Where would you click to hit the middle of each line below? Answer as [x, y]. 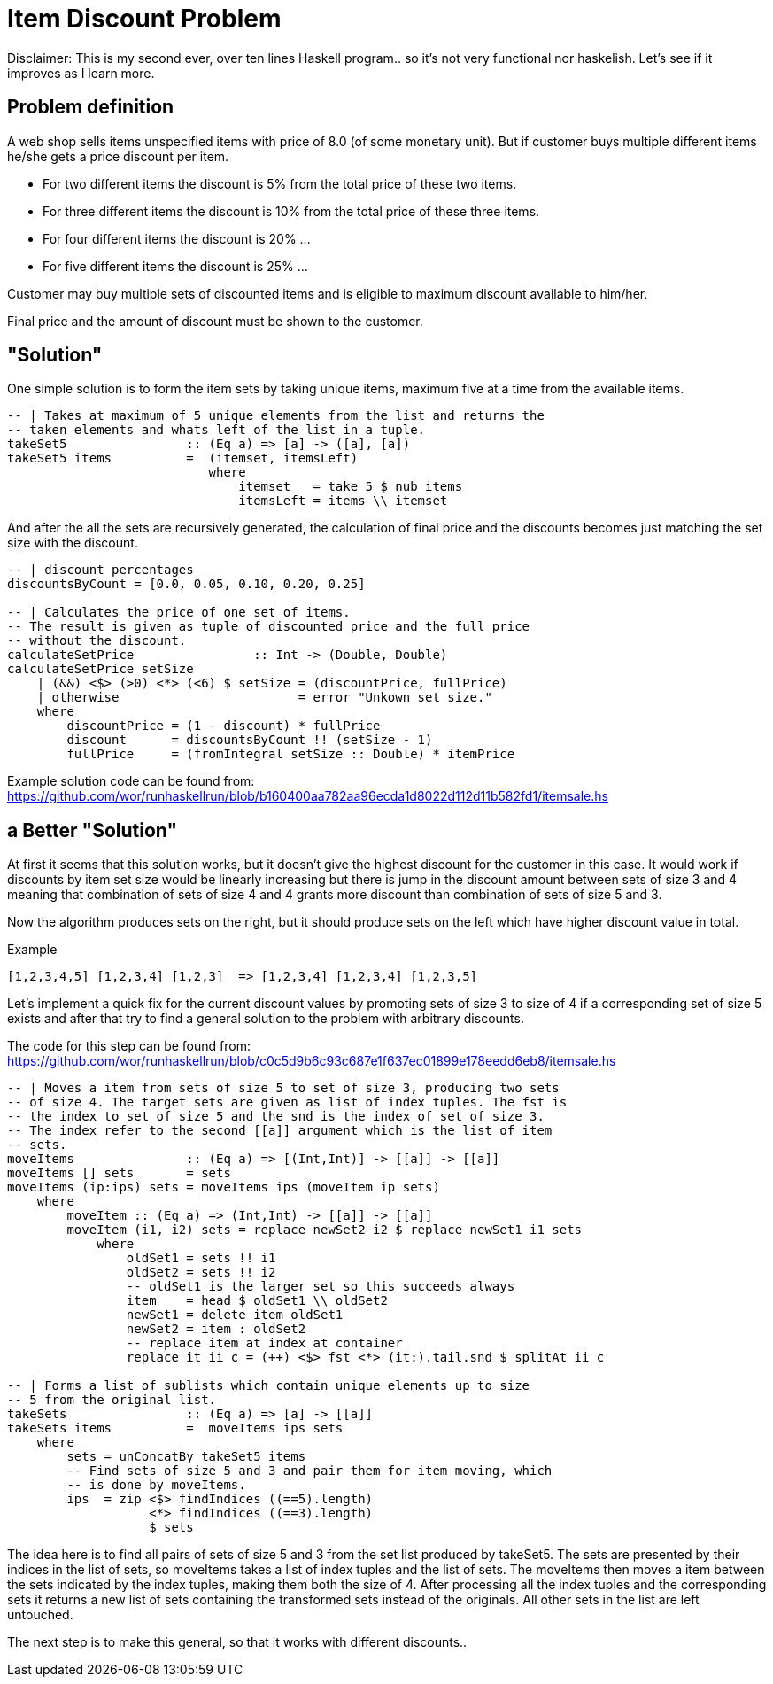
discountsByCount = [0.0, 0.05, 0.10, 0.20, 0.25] [186, 584]
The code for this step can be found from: [129, 1046]
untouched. [40, 1615]
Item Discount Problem [144, 19]
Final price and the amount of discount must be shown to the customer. [215, 321]
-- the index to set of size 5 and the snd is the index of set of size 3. [276, 1117]
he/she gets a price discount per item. [118, 156]
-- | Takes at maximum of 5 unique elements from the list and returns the [276, 416]
